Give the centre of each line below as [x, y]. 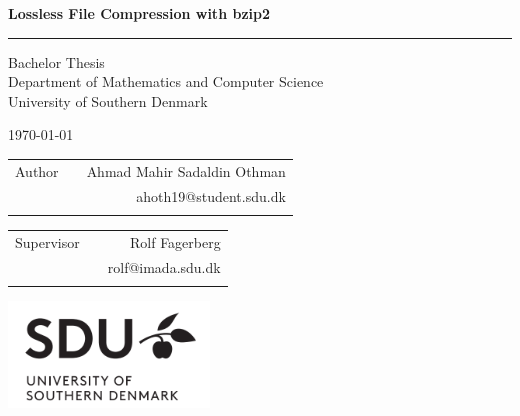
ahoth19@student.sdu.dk [211, 195]
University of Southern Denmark [108, 100]
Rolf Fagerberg [175, 241]
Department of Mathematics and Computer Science [166, 81]
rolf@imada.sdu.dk [164, 266]
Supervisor [47, 241]
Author [37, 170]
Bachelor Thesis [56, 61]
